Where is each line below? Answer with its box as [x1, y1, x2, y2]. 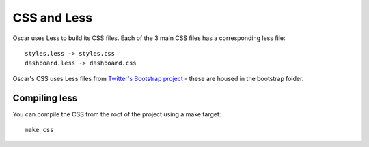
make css [25, 126, 54, 134]
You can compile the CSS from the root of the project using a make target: [12, 110, 221, 118]
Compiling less [12, 92, 78, 103]
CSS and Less [12, 10, 92, 25]
